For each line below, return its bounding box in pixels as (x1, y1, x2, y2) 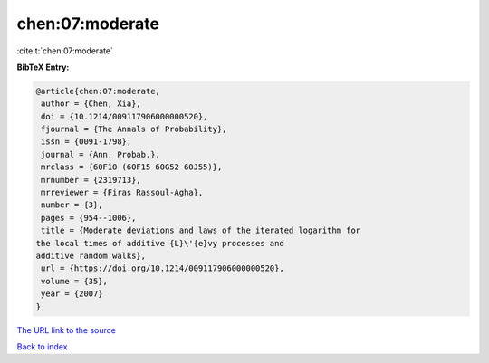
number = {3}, (41, 200, 103, 210)
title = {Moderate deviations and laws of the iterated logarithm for (41, 225, 361, 235)
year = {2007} (41, 289, 103, 299)
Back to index (16, 340, 68, 352)
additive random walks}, (35, 251, 147, 261)
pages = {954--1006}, (41, 213, 137, 223)
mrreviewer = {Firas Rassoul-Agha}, (41, 187, 204, 198)
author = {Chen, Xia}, (41, 99, 142, 109)
